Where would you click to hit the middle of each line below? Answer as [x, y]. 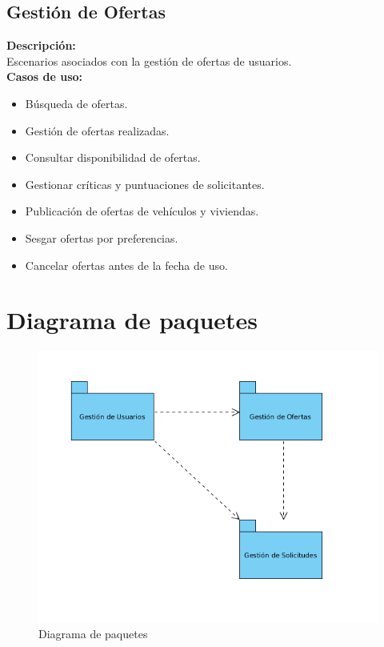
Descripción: [41, 45]
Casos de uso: [45, 76]
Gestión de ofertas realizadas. [97, 130]
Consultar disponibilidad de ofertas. [113, 157]
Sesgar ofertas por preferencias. [102, 237]
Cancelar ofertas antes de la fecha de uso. [126, 265]
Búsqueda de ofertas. [76, 103]
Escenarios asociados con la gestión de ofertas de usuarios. [149, 60]
